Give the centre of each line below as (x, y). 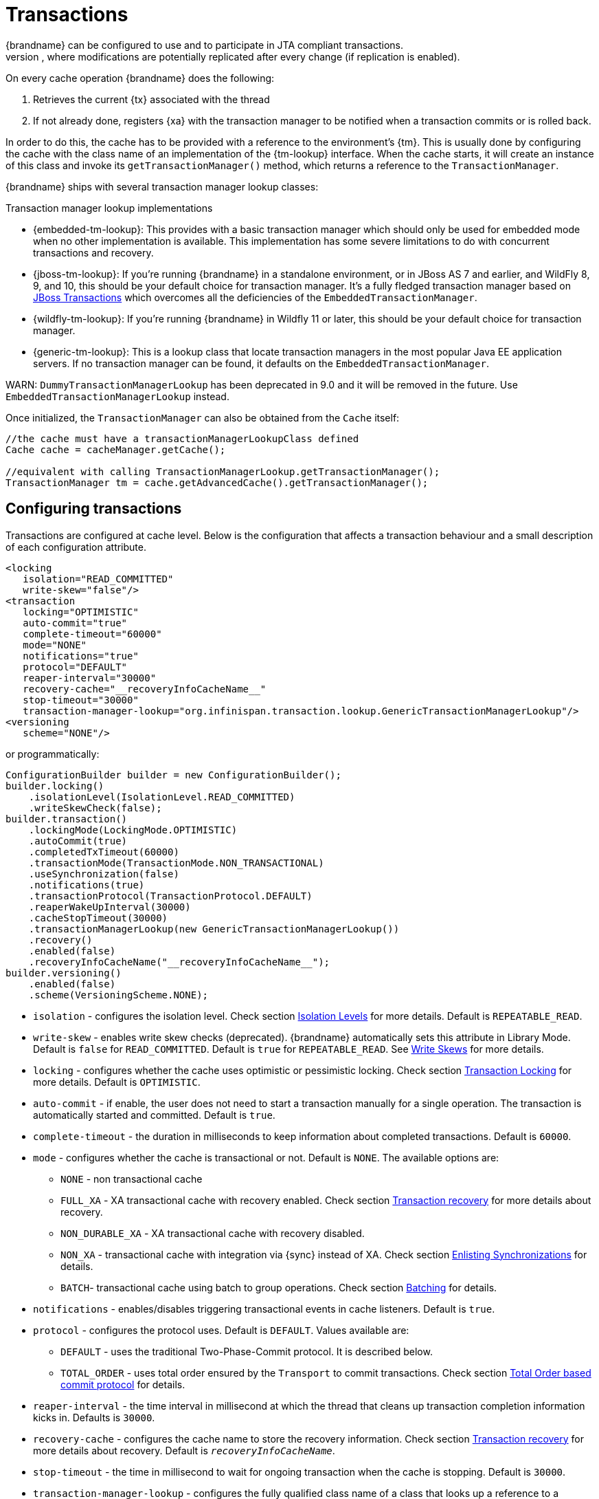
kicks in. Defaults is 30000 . (94, 1417)
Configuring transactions (94, 509)
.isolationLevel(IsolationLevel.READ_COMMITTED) (162, 797)
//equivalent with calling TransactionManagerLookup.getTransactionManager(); (223, 471)
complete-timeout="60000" (92, 634)
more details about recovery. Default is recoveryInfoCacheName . (184, 1450)
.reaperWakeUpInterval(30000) (110, 907)
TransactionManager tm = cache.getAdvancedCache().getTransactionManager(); (217, 482)
